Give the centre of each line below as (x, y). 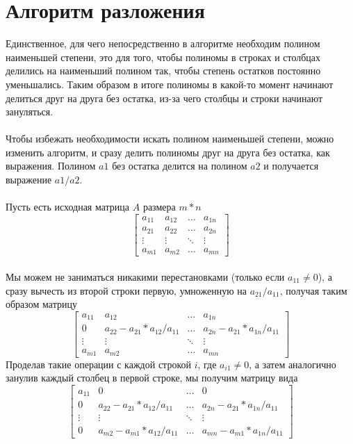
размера (159, 207)
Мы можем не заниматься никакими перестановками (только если (145, 276)
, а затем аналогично (293, 364)
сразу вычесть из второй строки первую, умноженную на (126, 290)
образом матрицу (41, 304)
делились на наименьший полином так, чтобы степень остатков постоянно (163, 71)
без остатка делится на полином (180, 166)
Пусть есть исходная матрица (68, 207)
